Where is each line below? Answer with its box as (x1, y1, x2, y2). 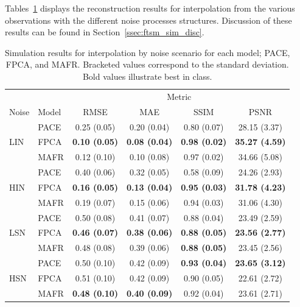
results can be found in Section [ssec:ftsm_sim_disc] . (5, 26, 204, 38)
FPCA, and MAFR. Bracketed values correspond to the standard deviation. (5, 58, 289, 71)
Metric (167, 90, 192, 102)
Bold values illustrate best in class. (82, 69, 212, 82)
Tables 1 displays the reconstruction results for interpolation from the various (5, 2, 295, 14)
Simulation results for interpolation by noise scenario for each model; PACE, (5, 46, 290, 58)
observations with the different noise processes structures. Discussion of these (5, 13, 292, 26)
